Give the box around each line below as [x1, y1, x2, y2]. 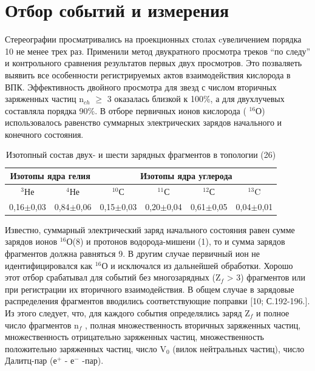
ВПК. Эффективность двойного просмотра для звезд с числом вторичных [5, 80, 277, 93]
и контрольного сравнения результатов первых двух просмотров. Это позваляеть [5, 56, 302, 69]
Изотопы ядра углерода [140, 169, 232, 182]
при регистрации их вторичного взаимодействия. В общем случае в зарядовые [5, 282, 294, 295]
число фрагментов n [5, 318, 79, 331]
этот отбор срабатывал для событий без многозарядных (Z [5, 271, 221, 284]
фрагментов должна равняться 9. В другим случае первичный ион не [5, 247, 260, 260]
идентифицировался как [5, 259, 93, 271]
